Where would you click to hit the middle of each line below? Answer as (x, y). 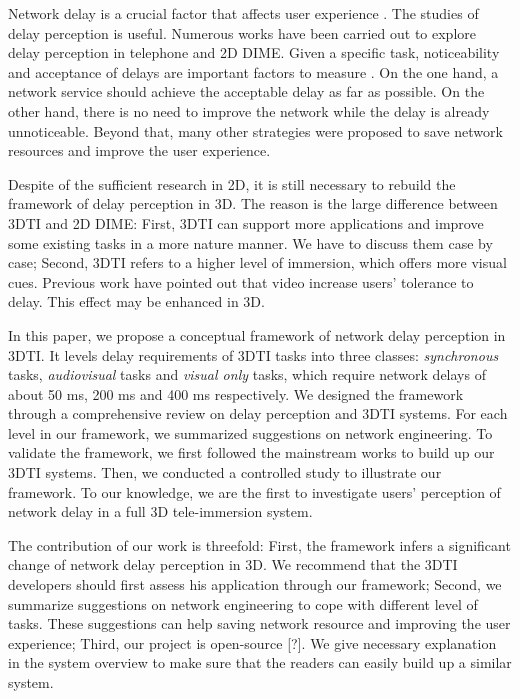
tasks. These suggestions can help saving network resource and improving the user (259, 623)
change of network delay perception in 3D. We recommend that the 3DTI (233, 564)
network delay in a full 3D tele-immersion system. (160, 511)
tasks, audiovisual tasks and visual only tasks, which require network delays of (247, 374)
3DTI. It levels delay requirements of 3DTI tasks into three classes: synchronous (253, 354)
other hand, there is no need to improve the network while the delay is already (249, 110)
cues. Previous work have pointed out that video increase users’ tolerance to (241, 281)
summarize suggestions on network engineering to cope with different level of (243, 603)
